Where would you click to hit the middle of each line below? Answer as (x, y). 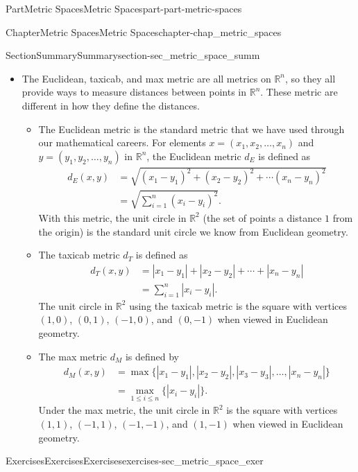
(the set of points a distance (262, 217)
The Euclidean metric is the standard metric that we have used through (191, 129)
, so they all (310, 78)
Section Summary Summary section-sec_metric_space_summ (133, 55)
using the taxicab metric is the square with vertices (238, 305)
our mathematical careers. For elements (122, 142)
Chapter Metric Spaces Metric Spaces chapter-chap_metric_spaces (144, 32)
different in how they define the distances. (111, 105)
